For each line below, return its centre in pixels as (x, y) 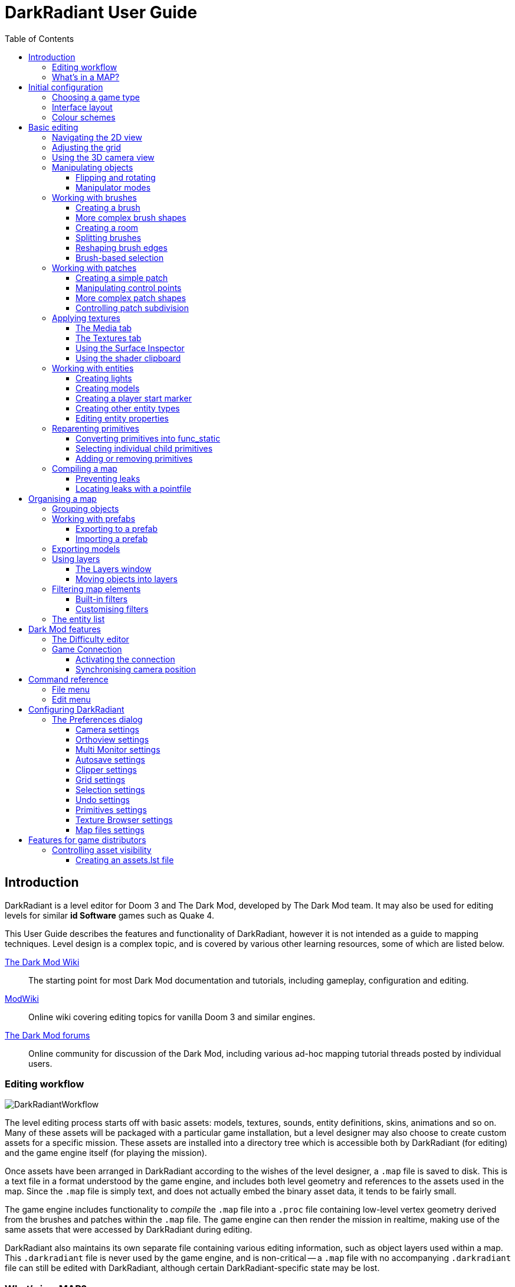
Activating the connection (125, 659)
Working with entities (93, 368)
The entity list (78, 619)
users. (40, 1063)
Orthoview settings (112, 739)
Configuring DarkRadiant (76, 709)
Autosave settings (110, 759)
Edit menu (71, 699)
